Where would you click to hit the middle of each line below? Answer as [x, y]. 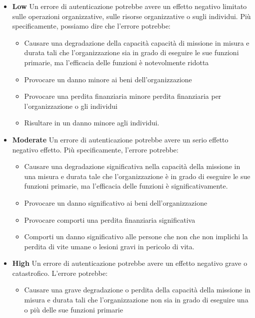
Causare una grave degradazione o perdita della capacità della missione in [137, 290]
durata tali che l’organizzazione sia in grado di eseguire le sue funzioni [131, 52]
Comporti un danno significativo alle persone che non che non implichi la [136, 236]
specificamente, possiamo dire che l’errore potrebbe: [91, 26]
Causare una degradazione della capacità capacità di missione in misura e [137, 42]
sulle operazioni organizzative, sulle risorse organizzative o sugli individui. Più [131, 16]
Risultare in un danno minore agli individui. [92, 123]
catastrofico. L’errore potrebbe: [60, 273]
